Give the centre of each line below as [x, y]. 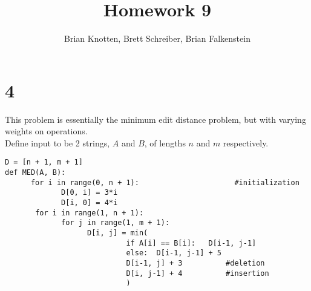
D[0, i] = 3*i [90, 193]
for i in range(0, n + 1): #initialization [165, 182]
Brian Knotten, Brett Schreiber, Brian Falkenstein [157, 38]
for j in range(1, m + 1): [116, 223]
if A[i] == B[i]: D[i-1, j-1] [191, 243]
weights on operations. [46, 131]
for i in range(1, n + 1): [90, 213]
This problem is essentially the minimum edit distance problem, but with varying [155, 119]
